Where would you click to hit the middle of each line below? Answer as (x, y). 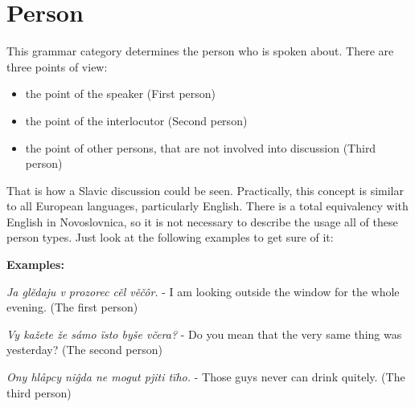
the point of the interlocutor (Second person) (136, 120)
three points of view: (57, 66)
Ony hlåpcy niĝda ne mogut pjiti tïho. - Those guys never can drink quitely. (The (206, 377)
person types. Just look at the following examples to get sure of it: (170, 237)
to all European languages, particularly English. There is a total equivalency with (207, 206)
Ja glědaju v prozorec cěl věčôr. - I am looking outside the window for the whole (203, 291)
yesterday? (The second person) (84, 350)
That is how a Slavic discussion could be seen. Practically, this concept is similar (205, 190)
